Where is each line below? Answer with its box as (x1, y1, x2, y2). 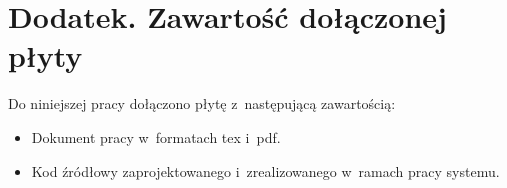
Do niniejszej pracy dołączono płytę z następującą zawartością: (8, 93, 396, 114)
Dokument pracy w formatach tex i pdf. (31, 126, 281, 147)
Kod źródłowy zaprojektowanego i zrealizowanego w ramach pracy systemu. (31, 160, 500, 181)
